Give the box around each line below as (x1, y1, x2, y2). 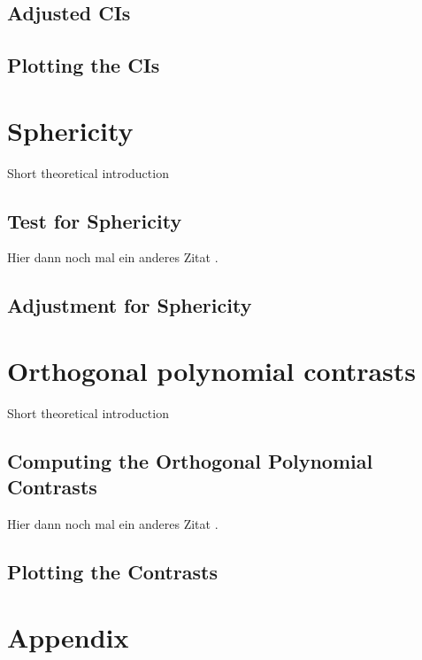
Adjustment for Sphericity (7, 291, 252, 319)
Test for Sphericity (7, 206, 182, 234)
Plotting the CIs (7, 51, 160, 79)
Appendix (7, 618, 129, 655)
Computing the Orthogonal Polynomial (7, 446, 373, 474)
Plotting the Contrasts (7, 558, 219, 586)
